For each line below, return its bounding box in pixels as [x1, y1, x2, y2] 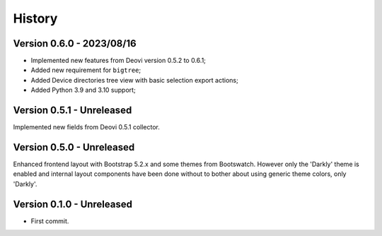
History [13, 11, 58, 26]
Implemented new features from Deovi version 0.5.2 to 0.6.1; [30, 57, 207, 65]
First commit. [30, 216, 69, 225]
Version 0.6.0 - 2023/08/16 [13, 37, 137, 49]
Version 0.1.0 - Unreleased [13, 198, 132, 210]
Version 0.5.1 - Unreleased [13, 105, 132, 117]
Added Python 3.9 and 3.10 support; [30, 85, 136, 95]
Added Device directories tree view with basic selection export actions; [30, 76, 238, 84]
